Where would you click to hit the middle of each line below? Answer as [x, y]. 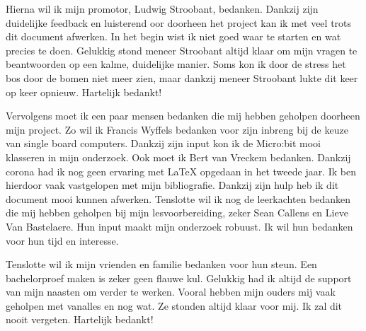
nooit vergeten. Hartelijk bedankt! [80, 319]
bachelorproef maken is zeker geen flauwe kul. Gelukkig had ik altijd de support [179, 278]
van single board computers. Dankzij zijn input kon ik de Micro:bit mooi [164, 143]
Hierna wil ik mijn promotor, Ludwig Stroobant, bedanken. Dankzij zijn [162, 8]
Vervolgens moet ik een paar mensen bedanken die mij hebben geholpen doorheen [183, 116]
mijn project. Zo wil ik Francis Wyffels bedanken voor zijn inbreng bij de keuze [177, 129]
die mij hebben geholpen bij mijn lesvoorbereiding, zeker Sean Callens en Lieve [177, 213]
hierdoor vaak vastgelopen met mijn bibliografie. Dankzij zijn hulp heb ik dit [172, 185]
